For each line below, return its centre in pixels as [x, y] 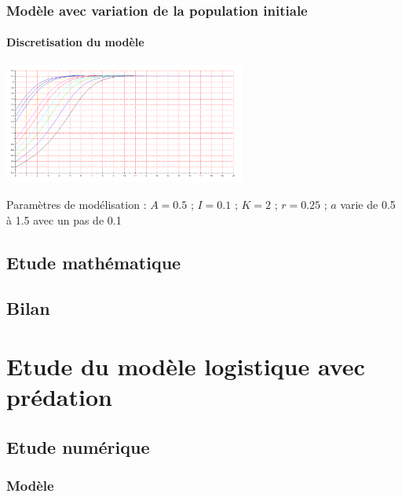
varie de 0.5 [368, 205]
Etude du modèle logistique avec [186, 366]
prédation [59, 397]
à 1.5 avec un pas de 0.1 [64, 219]
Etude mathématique [94, 262]
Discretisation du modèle [75, 42]
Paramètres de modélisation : [77, 205]
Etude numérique [78, 446]
